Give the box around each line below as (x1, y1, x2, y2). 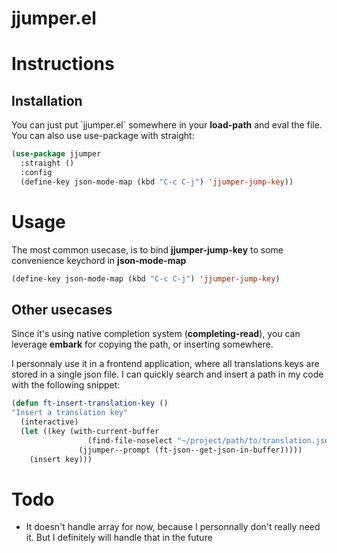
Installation (11, 92, 83, 109)
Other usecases (11, 301, 113, 318)
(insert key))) (29, 454, 93, 464)
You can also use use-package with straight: (11, 130, 195, 142)
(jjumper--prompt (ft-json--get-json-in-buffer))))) (78, 445, 303, 455)
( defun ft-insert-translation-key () (11, 398, 169, 409)
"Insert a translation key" (11, 408, 129, 418)
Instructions (11, 53, 115, 76)
